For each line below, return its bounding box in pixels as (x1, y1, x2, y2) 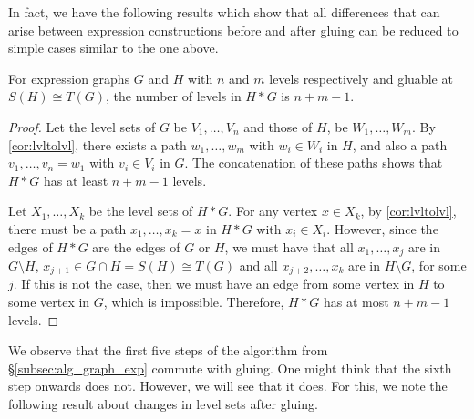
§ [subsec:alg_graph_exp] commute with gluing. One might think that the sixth (8, 358, 452, 377)
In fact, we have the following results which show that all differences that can (8, 3, 440, 21)
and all (239, 255, 278, 274)
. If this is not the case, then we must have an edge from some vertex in (13, 274, 415, 293)
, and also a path (352, 135, 448, 154)
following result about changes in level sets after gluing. (8, 394, 318, 413)
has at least (43, 170, 108, 189)
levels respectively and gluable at (269, 68, 453, 87)
